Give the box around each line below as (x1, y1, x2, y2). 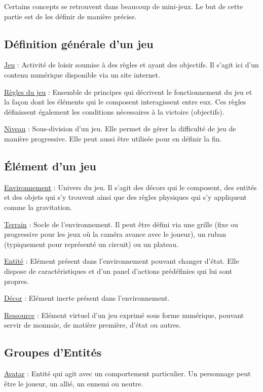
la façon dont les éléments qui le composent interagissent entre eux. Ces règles (4, 96, 246, 107)
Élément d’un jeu (4, 158, 96, 173)
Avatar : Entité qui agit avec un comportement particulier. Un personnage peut (4, 368, 251, 379)
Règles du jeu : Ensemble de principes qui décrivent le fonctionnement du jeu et (4, 86, 252, 97)
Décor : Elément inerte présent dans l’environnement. (4, 293, 170, 303)
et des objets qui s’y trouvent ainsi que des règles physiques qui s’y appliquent (4, 192, 247, 202)
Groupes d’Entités (4, 344, 101, 360)
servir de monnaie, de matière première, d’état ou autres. (4, 319, 181, 330)
